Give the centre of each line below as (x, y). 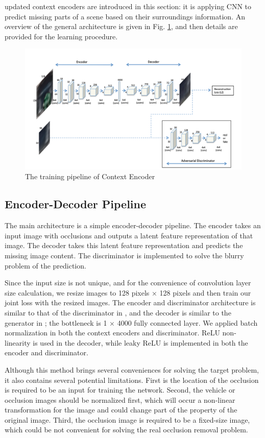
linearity (18, 342)
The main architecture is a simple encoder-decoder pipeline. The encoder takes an (133, 225)
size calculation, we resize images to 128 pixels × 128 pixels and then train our (128, 292)
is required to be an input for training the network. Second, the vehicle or (120, 390)
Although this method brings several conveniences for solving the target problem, (132, 369)
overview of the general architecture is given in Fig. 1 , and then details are (121, 26)
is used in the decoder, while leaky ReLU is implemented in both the (140, 342)
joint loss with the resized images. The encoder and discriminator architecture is (130, 302)
